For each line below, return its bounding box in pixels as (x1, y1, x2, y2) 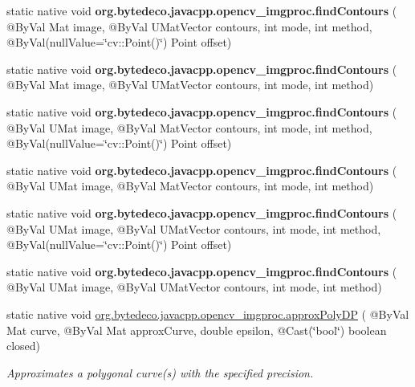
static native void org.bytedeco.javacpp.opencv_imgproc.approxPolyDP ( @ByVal (6, 305, 409, 322)
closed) (6, 337, 41, 354)
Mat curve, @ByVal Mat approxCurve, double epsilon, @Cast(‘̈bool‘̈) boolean (6, 321, 387, 338)
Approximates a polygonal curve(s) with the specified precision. (6, 364, 314, 381)
